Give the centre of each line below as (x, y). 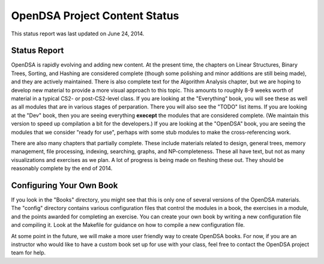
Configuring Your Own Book (64, 185)
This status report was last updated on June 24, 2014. (78, 34)
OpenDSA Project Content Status (95, 16)
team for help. (28, 253)
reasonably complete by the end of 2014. (62, 169)
